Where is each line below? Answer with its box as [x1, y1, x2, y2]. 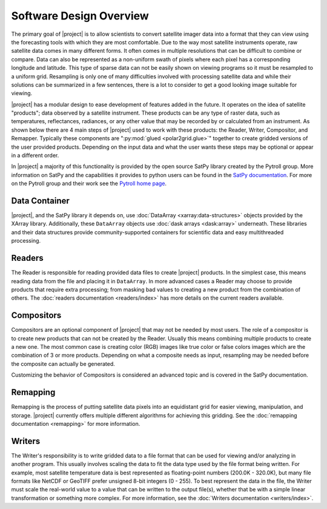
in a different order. [11, 152, 59, 159]
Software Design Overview [11, 9, 150, 22]
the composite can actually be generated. [11, 360, 115, 367]
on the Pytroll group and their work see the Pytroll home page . [11, 180, 167, 187]
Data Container [11, 196, 70, 206]
